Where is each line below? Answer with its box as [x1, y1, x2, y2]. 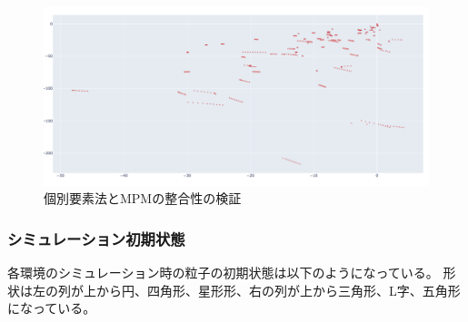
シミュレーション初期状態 [7, 227, 185, 249]
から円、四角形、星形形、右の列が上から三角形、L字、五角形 [95, 280, 461, 299]
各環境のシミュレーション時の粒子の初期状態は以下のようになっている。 [7, 263, 439, 282]
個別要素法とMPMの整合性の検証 [44, 189, 242, 208]
